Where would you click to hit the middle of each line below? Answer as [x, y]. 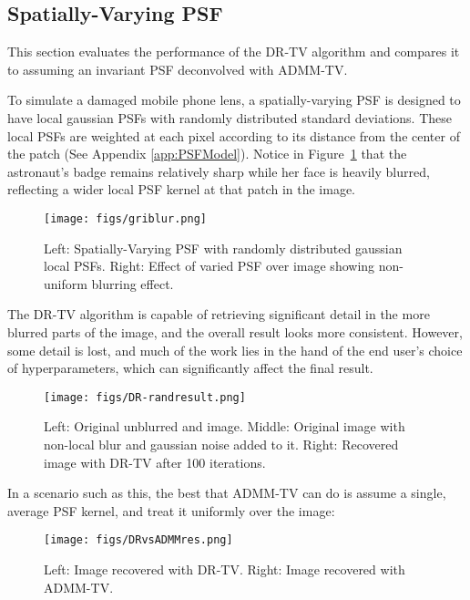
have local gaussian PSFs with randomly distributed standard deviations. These [230, 117]
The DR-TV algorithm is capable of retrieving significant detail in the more [219, 314]
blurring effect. [133, 283]
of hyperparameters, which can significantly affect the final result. [190, 368]
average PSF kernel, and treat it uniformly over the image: [171, 510]
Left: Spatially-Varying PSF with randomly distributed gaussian [223, 248]
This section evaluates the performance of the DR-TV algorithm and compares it [234, 52]
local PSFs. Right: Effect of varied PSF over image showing [209, 266]
